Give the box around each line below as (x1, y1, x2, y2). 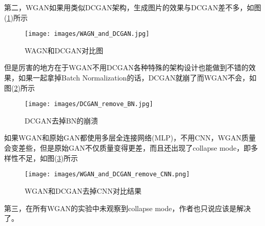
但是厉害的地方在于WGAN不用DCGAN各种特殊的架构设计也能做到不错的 (4, 62, 249, 73)
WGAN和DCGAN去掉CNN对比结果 (25, 185, 141, 196)
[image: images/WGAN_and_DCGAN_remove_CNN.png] (25, 171, 190, 178)
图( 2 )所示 (4, 82, 35, 93)
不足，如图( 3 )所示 (18, 152, 78, 163)
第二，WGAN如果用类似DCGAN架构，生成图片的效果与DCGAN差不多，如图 (4, 2, 261, 12)
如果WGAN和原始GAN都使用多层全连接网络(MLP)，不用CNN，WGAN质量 (4, 132, 256, 143)
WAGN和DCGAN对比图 (25, 45, 104, 55)
